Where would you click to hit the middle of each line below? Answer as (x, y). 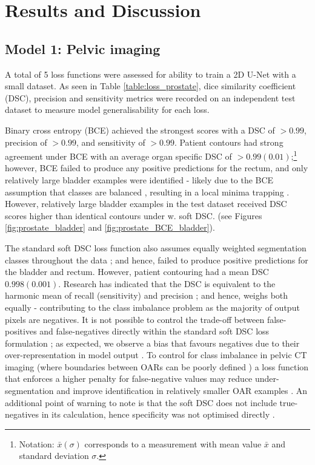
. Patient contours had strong (229, 142)
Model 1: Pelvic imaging (83, 48)
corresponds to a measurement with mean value (173, 443)
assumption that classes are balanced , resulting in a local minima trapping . (147, 192)
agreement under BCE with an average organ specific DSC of (118, 156)
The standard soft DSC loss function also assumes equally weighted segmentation (156, 247)
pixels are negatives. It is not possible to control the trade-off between (135, 319)
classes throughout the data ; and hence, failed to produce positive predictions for (157, 260)
